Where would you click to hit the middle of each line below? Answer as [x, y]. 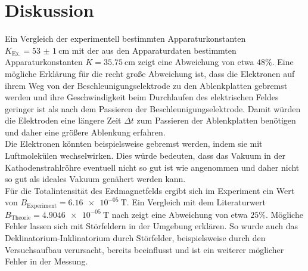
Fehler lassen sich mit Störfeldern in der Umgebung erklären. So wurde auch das [151, 226]
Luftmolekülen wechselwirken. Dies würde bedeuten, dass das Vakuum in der [145, 155]
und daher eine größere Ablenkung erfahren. [85, 132]
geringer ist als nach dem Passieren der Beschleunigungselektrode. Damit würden [153, 108]
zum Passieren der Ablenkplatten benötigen [216, 120]
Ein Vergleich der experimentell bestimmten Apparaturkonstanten [125, 39]
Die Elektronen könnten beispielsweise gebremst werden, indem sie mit [134, 144]
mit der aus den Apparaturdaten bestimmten [154, 50]
